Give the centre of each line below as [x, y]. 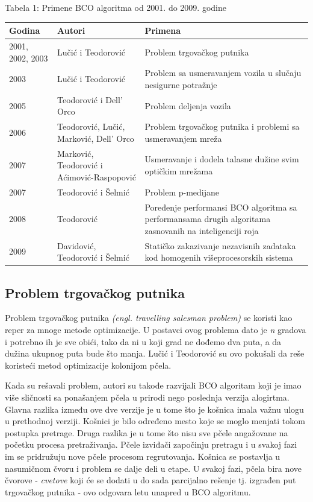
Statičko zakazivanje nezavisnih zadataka [220, 245]
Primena [163, 30]
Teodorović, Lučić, [91, 126]
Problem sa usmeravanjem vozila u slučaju [223, 73]
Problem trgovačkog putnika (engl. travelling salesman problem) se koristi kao [149, 318]
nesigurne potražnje [181, 84]
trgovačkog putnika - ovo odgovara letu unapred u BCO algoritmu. [128, 491]
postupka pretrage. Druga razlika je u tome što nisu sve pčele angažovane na [147, 432]
